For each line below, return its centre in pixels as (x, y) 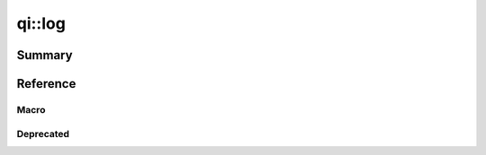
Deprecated (43, 133)
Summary (45, 55)
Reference (46, 84)
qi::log (41, 23)
